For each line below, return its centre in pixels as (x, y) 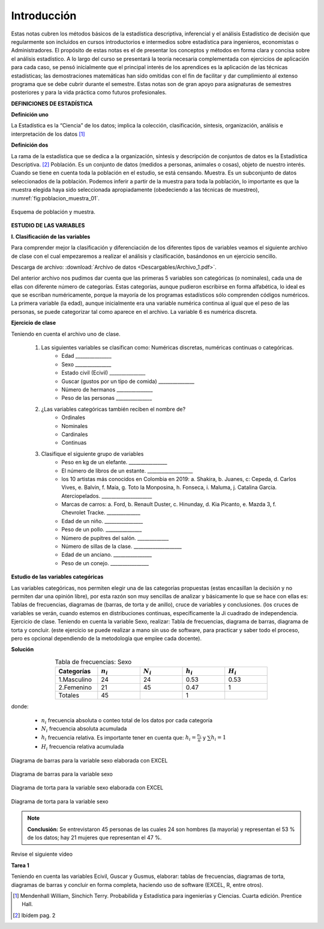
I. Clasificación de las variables (51, 236)
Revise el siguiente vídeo (42, 854)
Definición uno (30, 115)
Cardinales (75, 434)
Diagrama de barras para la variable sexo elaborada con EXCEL (89, 760)
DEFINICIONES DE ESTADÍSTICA (52, 103)
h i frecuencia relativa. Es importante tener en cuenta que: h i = (118, 738)
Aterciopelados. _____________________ (107, 495)
